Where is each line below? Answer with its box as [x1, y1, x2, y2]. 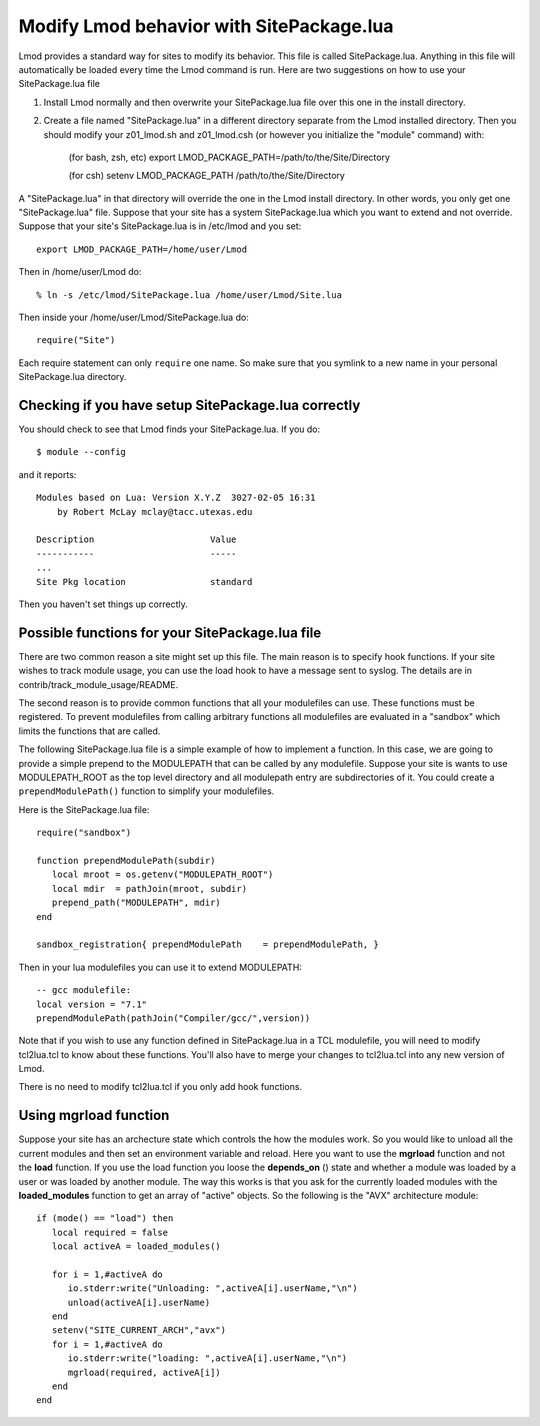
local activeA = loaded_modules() [51, 1241, 222, 1252]
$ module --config [36, 446, 127, 458]
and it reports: [18, 468, 77, 480]
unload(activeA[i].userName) [67, 1296, 211, 1308]
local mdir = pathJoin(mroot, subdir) [51, 883, 248, 894]
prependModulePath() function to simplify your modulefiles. [18, 785, 275, 797]
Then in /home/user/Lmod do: [18, 266, 142, 278]
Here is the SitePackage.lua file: [18, 803, 150, 815]
